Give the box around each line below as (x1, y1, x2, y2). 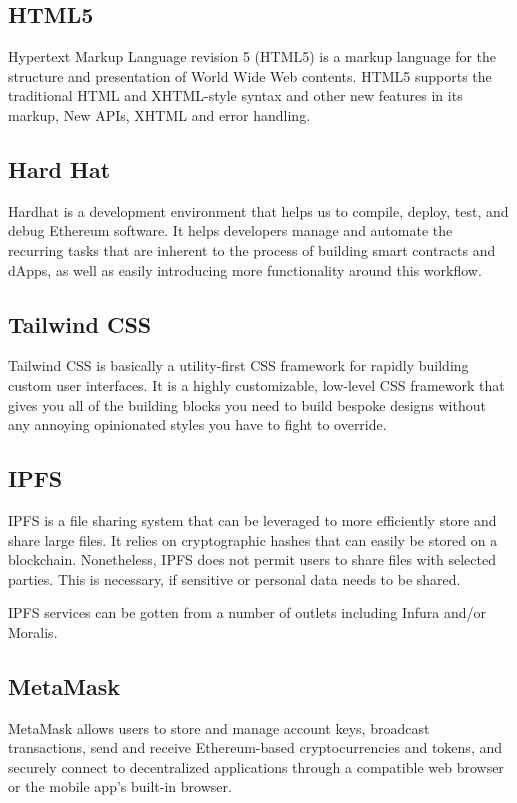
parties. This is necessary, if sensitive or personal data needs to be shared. (8, 568, 461, 589)
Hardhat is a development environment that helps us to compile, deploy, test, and (8, 200, 509, 221)
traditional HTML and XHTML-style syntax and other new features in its (8, 85, 463, 106)
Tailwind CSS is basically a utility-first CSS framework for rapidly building (8, 355, 469, 376)
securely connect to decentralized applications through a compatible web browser (8, 756, 504, 777)
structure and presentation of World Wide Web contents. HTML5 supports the (8, 65, 492, 86)
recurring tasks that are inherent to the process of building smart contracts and (8, 239, 496, 260)
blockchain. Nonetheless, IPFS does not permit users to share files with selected (8, 549, 496, 570)
